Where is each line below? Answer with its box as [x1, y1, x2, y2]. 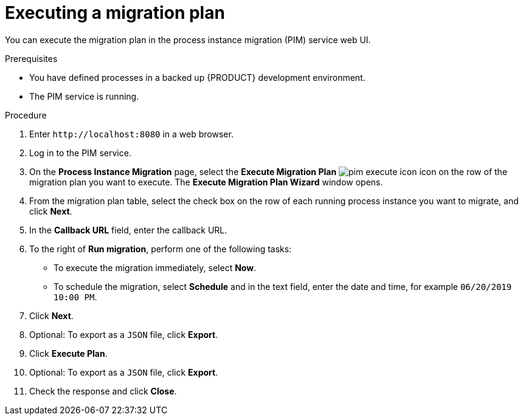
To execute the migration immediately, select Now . [54, 262, 257, 273]
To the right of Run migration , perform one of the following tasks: [29, 243, 292, 254]
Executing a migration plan [5, 2, 225, 23]
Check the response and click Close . [29, 385, 177, 396]
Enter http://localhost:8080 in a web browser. [29, 128, 234, 139]
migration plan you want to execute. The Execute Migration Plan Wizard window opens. [29, 176, 383, 187]
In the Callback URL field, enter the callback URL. [29, 224, 227, 235]
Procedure [5, 109, 47, 120]
